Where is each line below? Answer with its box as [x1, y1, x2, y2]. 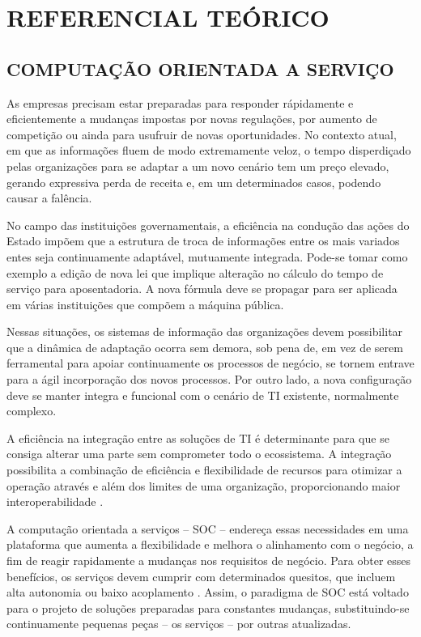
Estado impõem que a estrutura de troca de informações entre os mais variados [6, 232, 400, 249]
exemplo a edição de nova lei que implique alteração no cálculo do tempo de [6, 264, 384, 281]
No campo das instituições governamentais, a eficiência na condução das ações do [6, 216, 410, 233]
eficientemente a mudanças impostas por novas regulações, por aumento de [6, 110, 377, 127]
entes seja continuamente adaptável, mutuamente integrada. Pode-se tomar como [6, 248, 408, 265]
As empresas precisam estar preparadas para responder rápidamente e [6, 94, 354, 111]
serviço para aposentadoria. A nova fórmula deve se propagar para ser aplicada [6, 280, 398, 297]
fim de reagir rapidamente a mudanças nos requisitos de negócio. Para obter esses [6, 552, 411, 569]
